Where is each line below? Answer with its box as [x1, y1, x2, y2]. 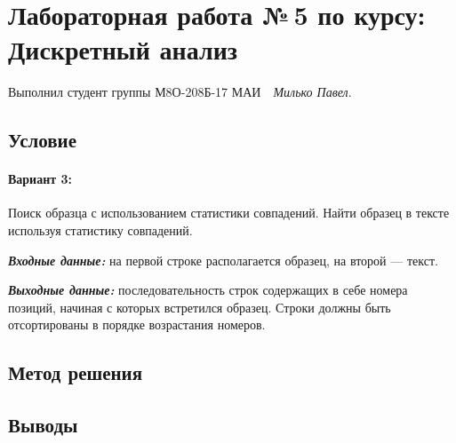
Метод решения [8, 359, 143, 386]
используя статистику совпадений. [8, 221, 193, 240]
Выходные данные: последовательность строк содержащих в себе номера [8, 281, 408, 299]
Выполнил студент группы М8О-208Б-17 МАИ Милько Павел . [8, 83, 352, 101]
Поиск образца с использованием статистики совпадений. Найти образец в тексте [8, 203, 450, 222]
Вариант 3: [8, 170, 73, 188]
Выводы [8, 411, 78, 439]
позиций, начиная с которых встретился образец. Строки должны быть [8, 297, 391, 316]
